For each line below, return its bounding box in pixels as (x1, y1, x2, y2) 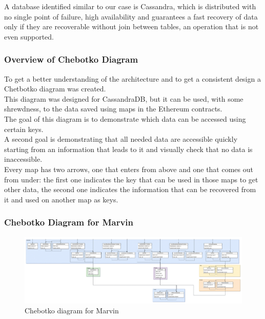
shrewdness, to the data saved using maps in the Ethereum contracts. (4, 103, 222, 114)
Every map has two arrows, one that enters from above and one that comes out (4, 163, 253, 174)
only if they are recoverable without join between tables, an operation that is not (4, 21, 259, 32)
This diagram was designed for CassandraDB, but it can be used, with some (4, 93, 243, 104)
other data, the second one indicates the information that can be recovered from (4, 184, 256, 195)
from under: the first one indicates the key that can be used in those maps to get (4, 174, 258, 184)
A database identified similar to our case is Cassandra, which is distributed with (4, 1, 256, 11)
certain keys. (4, 123, 44, 134)
